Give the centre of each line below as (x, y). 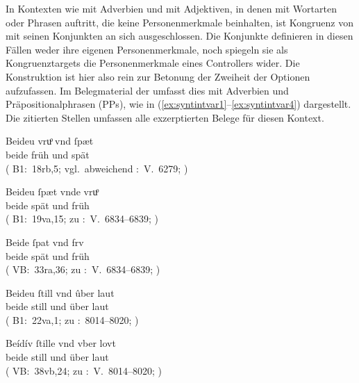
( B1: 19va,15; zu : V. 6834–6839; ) (82, 219)
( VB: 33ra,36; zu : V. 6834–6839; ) (83, 269)
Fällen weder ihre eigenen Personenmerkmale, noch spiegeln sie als (147, 49)
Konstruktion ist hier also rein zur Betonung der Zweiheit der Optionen (158, 76)
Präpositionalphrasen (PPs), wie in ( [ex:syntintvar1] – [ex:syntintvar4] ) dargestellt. (178, 104)
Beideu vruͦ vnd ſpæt (50, 141)
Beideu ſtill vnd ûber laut (60, 292)
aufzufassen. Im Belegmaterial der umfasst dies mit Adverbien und (147, 90)
